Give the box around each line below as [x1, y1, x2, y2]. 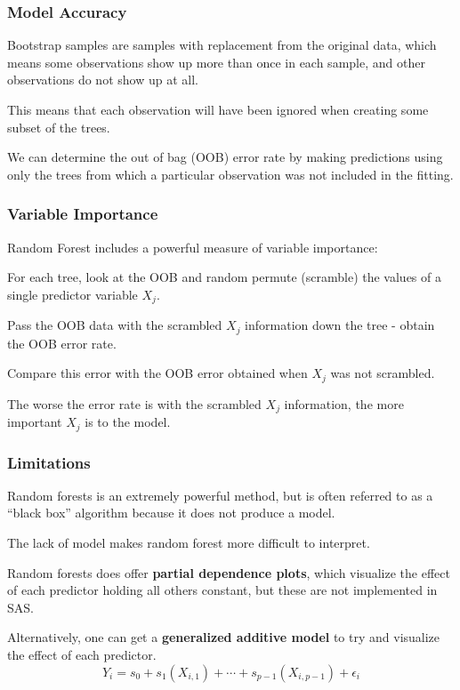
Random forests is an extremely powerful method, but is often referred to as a [7, 485, 433, 504]
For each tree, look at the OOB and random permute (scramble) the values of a [7, 268, 441, 286]
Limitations [7, 451, 91, 473]
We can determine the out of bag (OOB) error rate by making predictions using [7, 148, 443, 166]
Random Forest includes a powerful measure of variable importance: [7, 237, 378, 256]
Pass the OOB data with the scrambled [7, 316, 222, 334]
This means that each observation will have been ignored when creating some [7, 100, 429, 118]
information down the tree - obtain [245, 316, 435, 334]
